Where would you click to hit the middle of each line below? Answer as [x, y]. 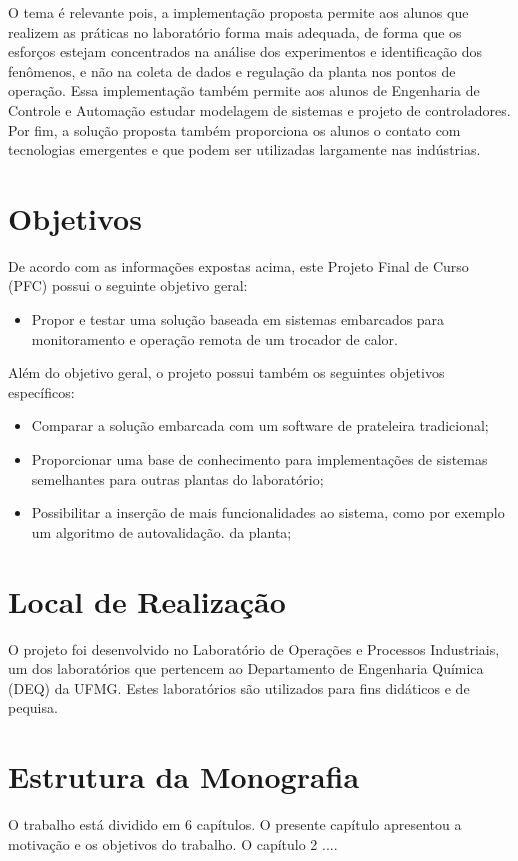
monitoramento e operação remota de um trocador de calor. [214, 338]
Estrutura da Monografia [184, 776]
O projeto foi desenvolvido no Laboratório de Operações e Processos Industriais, [254, 648]
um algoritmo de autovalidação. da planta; [161, 531]
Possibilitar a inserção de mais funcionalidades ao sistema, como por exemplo [268, 512]
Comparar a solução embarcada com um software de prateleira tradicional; [260, 425]
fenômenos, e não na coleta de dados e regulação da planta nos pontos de [232, 70]
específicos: [41, 391]
